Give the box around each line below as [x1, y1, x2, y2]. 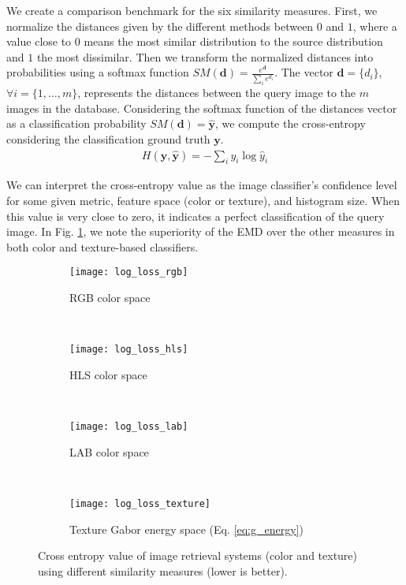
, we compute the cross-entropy [215, 115, 366, 132]
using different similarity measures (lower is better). [38, 562, 288, 579]
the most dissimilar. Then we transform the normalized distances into [36, 48, 374, 65]
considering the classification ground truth [6, 131, 210, 147]
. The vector [274, 64, 333, 80]
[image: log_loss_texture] [69, 497, 210, 509]
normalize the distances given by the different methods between [6, 17, 314, 34]
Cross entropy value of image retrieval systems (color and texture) [38, 547, 358, 564]
